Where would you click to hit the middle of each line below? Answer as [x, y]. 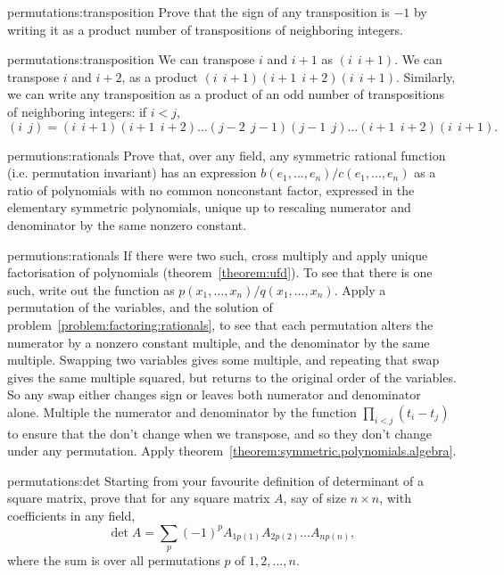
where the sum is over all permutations [114, 560]
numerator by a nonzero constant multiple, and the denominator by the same [219, 342]
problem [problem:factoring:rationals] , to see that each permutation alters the [220, 324]
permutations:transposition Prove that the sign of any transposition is [198, 12]
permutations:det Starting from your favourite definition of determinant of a [216, 480]
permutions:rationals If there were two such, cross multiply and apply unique [218, 255]
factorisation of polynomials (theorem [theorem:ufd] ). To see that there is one [220, 272]
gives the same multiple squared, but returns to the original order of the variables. [232, 377]
